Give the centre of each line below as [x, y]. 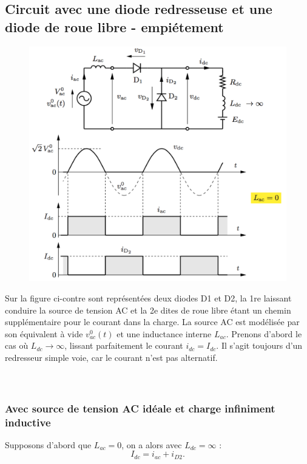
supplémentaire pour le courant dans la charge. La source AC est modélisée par [152, 322]
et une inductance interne [164, 333]
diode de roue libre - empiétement [114, 26]
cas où [17, 345]
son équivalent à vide [44, 333]
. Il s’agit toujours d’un [259, 345]
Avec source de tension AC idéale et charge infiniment [140, 408]
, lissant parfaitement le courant [124, 345]
